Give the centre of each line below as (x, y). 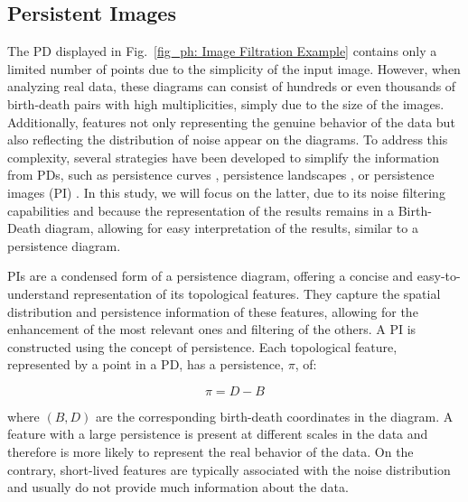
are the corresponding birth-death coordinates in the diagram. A (275, 416)
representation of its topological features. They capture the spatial (257, 293)
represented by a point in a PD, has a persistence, (146, 364)
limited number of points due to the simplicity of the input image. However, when (234, 68)
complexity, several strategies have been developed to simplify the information (223, 157)
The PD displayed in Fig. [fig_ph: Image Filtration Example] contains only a (222, 51)
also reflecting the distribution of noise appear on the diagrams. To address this (228, 139)
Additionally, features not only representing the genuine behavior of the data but (231, 121)
